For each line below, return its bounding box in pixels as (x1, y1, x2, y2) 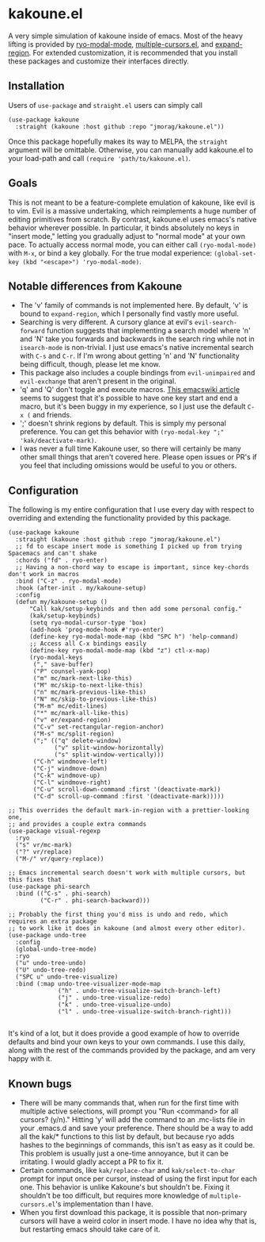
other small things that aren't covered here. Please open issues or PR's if (19, 452, 257, 462)
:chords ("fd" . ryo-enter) (15, 556, 108, 564)
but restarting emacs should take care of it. (19, 1225, 161, 1234)
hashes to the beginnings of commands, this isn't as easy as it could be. (19, 1140, 256, 1149)
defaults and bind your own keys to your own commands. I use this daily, (8, 1037, 245, 1047)
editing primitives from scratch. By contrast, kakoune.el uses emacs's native (8, 214, 257, 224)
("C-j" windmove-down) (32, 765, 108, 773)
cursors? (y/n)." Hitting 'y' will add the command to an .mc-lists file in (19, 1115, 245, 1124)
